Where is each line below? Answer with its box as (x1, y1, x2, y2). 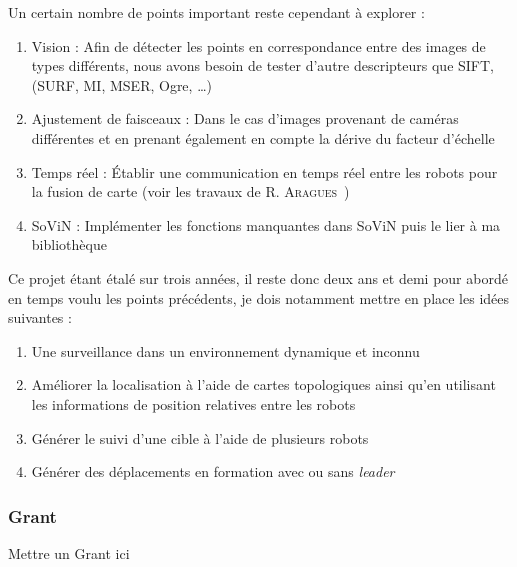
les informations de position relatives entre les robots (31, 393, 356, 414)
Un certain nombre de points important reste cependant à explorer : (8, 2, 425, 22)
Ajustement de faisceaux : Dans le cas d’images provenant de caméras (31, 108, 459, 129)
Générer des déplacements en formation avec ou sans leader (31, 461, 395, 482)
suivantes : (8, 307, 72, 328)
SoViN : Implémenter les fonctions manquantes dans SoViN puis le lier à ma (31, 214, 501, 235)
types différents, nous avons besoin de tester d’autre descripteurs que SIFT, (31, 55, 495, 76)
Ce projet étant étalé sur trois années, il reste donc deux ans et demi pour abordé (8, 267, 508, 288)
